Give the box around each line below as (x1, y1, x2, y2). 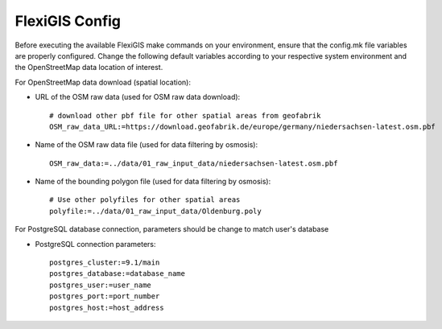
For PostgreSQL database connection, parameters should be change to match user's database (14, 224, 329, 234)
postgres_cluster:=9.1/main (49, 258, 160, 267)
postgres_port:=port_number (49, 292, 160, 301)
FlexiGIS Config (14, 12, 121, 30)
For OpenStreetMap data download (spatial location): (14, 77, 191, 87)
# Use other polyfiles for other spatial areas (49, 195, 241, 204)
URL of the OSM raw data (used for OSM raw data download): (35, 93, 241, 102)
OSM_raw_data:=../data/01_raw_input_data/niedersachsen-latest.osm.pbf (49, 158, 338, 168)
